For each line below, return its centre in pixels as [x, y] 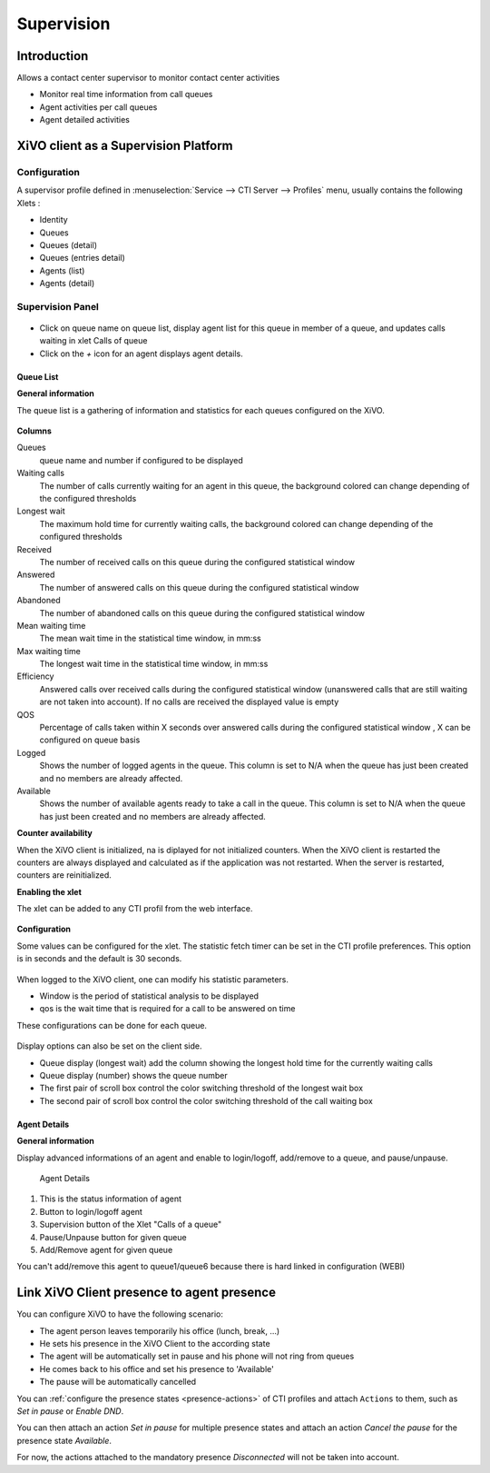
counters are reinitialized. [64, 875]
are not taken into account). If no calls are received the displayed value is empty [189, 702]
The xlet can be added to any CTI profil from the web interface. [135, 909]
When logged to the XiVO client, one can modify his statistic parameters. [153, 979]
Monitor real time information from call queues [126, 95]
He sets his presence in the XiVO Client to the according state [155, 1343]
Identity [54, 220]
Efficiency [35, 676]
